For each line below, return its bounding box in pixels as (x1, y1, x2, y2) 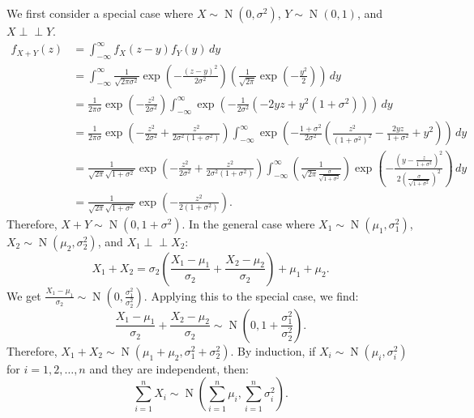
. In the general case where (181, 215, 315, 232)
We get (6, 287, 41, 304)
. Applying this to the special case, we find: (143, 287, 359, 304)
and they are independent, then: (89, 360, 249, 377)
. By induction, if (230, 342, 316, 359)
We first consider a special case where (6, 5, 194, 21)
